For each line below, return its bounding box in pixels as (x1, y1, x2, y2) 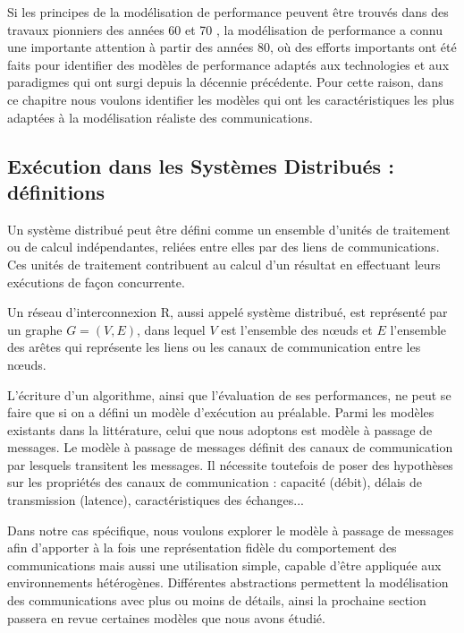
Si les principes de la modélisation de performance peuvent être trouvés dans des (7, 3, 449, 21)
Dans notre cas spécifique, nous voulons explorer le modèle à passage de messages (7, 520, 454, 539)
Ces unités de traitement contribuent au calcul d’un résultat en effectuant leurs (7, 254, 441, 273)
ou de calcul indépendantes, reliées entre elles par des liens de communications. (7, 237, 440, 256)
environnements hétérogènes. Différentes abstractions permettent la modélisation (7, 573, 449, 592)
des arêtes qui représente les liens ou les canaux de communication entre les (7, 338, 421, 356)
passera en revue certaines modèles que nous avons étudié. (7, 608, 325, 627)
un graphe (7, 320, 63, 338)
